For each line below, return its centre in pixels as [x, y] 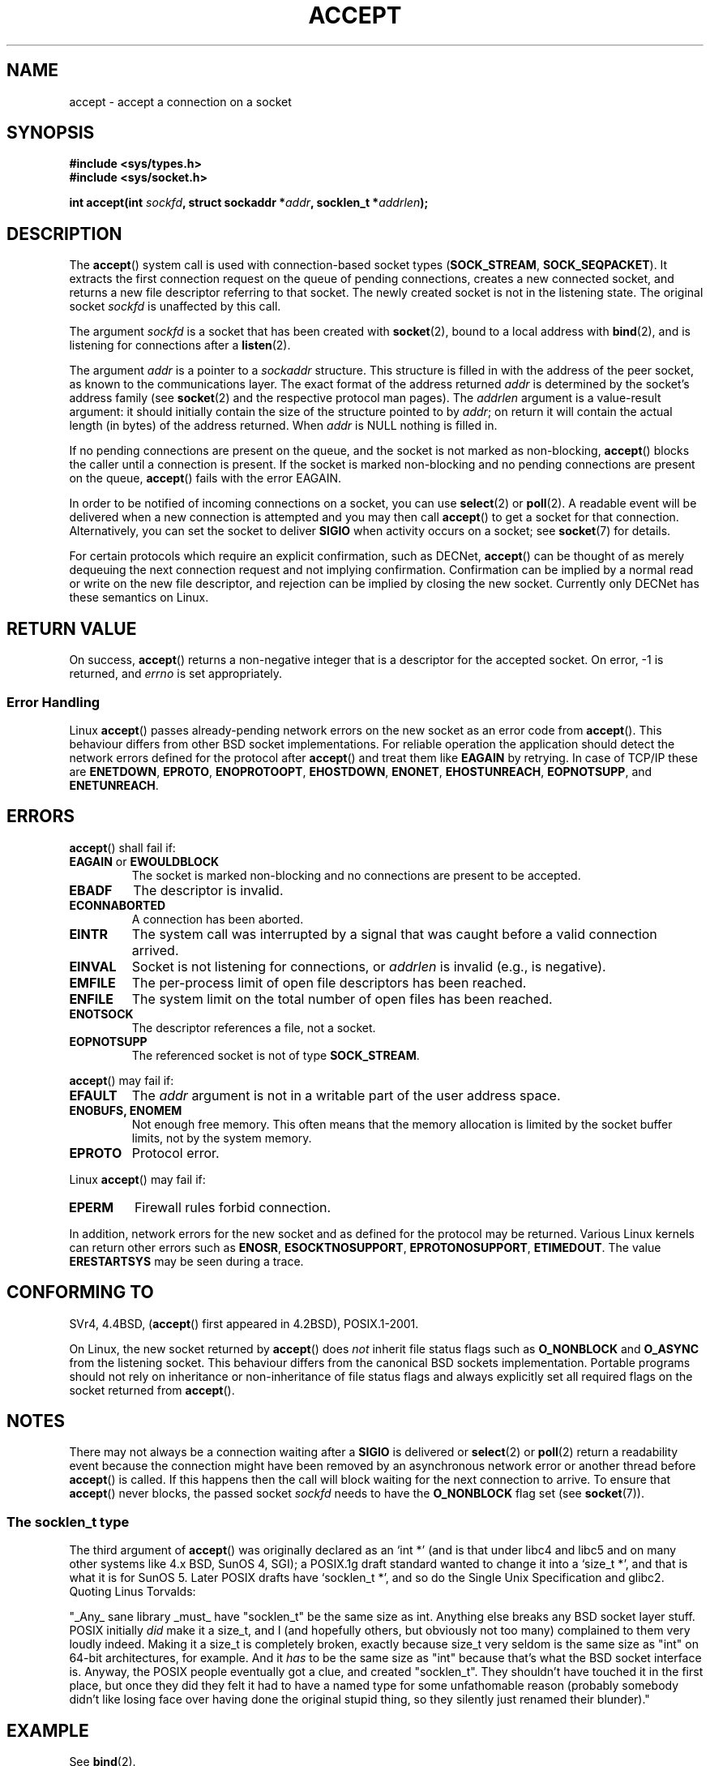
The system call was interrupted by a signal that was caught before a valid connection [394, 934]
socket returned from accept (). [152, 1390]
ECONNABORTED [118, 905]
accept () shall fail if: [122, 847]
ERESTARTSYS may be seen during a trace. [186, 1261]
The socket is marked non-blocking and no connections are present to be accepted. [356, 875]
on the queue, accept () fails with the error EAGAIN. [205, 478]
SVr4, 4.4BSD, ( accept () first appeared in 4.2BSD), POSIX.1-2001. [244, 1323]
